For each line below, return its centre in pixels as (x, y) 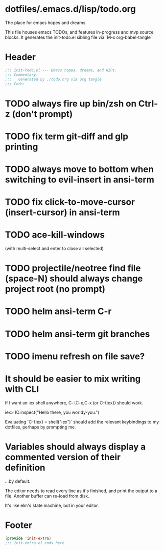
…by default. (18, 481)
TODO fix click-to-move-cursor (70, 202)
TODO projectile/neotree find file (73, 268)
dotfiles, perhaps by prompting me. (41, 427)
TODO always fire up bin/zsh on (71, 103)
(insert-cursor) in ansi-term (63, 212)
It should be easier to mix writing (73, 379)
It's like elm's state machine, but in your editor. (52, 505)
